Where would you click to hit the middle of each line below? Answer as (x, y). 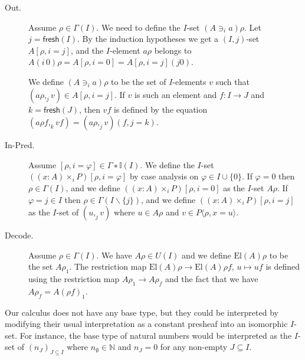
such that (232, 81)
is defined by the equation (160, 109)
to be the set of (139, 81)
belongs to (173, 50)
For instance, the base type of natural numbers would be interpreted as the (156, 335)
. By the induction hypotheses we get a (148, 39)
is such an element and (176, 94)
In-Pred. (20, 145)
